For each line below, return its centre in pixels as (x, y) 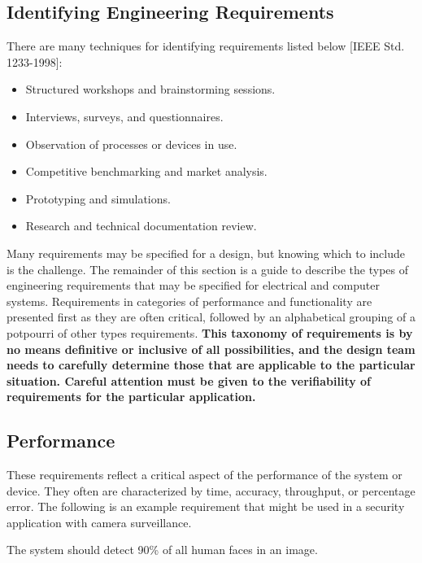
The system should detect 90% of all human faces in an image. (162, 550)
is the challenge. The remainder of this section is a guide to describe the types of (208, 269)
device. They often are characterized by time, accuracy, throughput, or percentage (211, 490)
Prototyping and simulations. (98, 198)
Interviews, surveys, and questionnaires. (124, 116)
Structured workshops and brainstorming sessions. (150, 89)
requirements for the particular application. (131, 397)
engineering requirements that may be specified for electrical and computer (193, 285)
